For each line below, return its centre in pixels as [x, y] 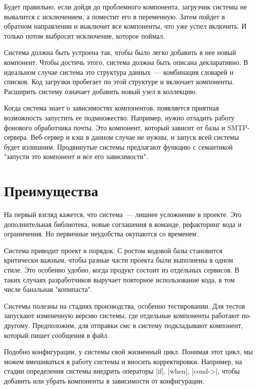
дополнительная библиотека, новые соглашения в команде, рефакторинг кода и [123, 224]
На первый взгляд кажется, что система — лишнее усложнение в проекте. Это [123, 214]
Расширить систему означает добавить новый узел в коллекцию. [101, 91]
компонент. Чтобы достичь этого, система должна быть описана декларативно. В [126, 62]
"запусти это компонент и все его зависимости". [76, 156]
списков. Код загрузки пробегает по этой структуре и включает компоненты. [119, 82]
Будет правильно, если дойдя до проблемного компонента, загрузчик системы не [126, 6]
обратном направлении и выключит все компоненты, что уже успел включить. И [125, 26]
